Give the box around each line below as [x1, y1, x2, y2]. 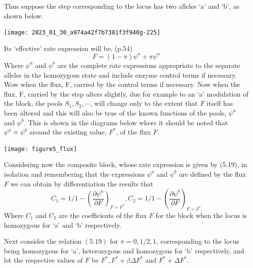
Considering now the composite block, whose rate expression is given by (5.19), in [4, 159, 247, 169]
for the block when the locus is [155, 210, 247, 220]
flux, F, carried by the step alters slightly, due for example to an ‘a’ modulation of [4, 88, 249, 99]
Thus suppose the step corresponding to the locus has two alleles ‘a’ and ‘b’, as [4, 1, 239, 11]
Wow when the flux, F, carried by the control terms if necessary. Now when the [4, 79, 240, 89]
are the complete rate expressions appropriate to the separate [57, 60, 240, 70]
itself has [206, 98, 233, 108]
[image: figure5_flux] [4, 145, 77, 152]
